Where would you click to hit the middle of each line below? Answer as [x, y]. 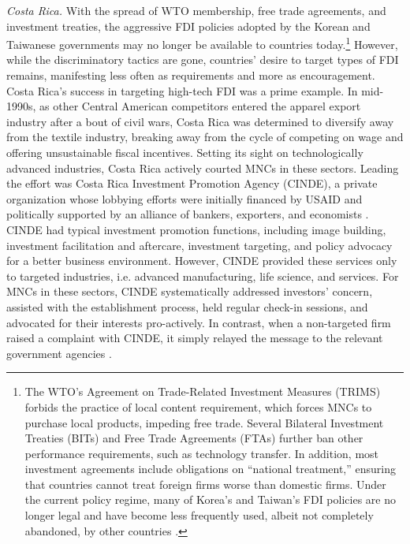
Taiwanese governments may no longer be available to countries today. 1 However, [202, 43]
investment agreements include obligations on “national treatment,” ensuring [210, 469]
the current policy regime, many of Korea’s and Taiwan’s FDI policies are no [210, 499]
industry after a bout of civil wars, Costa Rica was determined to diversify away [200, 121]
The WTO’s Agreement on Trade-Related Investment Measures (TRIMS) [203, 391]
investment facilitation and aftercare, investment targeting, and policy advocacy [199, 245]
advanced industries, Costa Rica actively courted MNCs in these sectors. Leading [203, 168]
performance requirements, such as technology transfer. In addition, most [202, 453]
